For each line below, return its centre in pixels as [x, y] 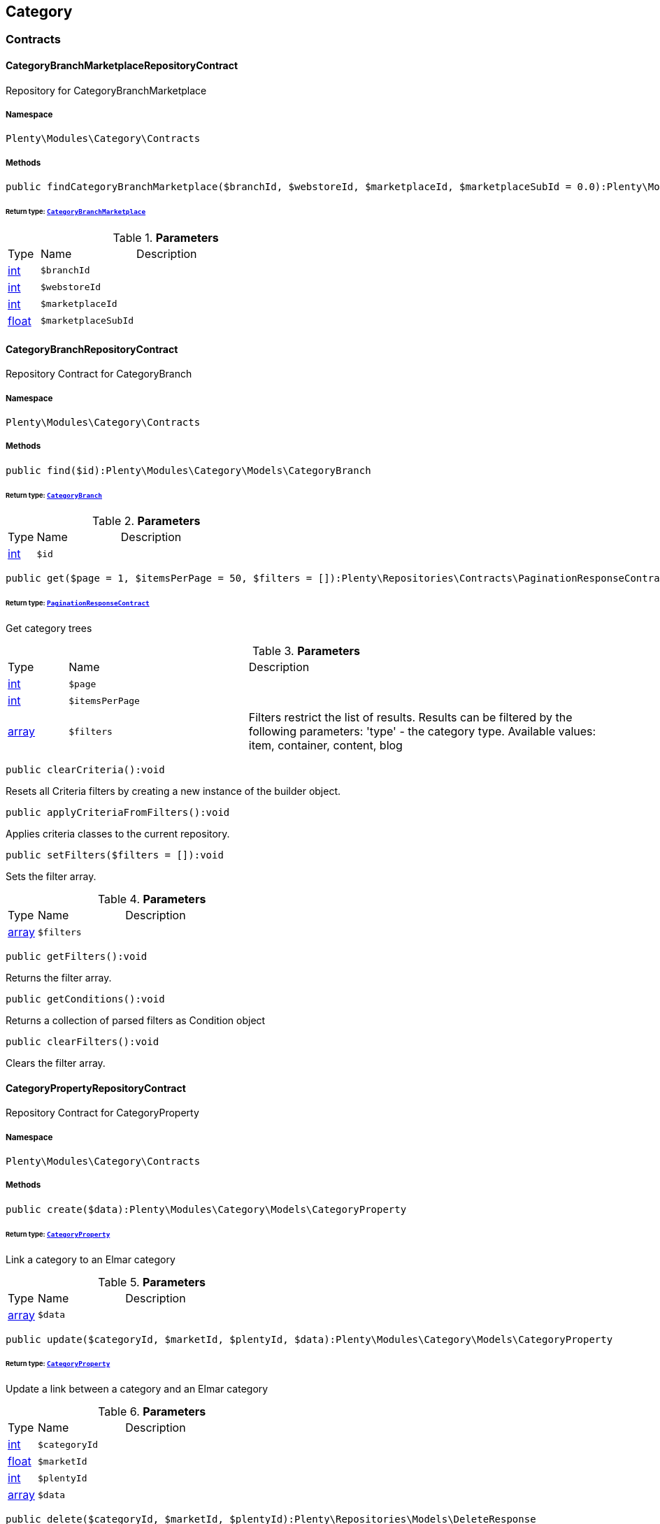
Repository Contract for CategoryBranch [99, 374]
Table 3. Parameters [306, 651]
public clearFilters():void [82, 1042]
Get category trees [49, 628]
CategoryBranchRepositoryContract [92, 349]
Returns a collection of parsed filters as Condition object [136, 1021]
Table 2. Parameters [146, 521]
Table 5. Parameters [152, 1282]
